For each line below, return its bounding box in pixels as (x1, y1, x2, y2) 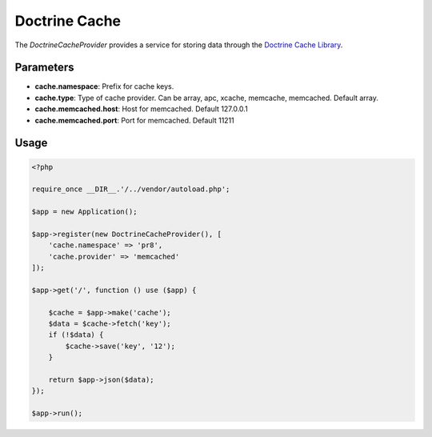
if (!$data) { (48, 331, 104, 339)
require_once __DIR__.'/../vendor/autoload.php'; (31, 185, 230, 194)
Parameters (14, 61, 74, 74)
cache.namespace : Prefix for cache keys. (34, 82, 174, 91)
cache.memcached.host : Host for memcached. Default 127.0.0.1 (34, 104, 248, 114)
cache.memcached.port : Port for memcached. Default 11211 (34, 115, 235, 125)
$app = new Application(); (31, 207, 138, 216)
